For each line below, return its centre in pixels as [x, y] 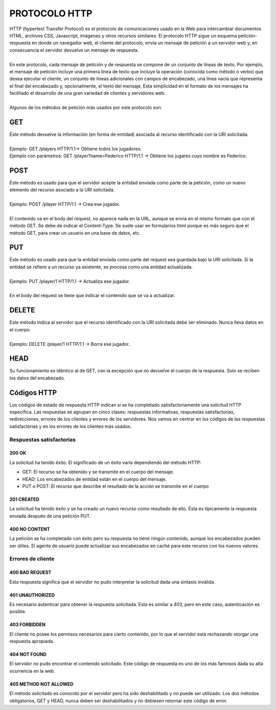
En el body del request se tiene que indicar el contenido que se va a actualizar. [93, 296]
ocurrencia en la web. [32, 671]
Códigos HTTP [33, 393]
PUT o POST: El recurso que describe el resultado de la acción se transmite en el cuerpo [116, 486]
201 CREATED [24, 499]
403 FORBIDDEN [28, 624]
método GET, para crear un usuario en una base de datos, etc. [75, 233]
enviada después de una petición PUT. [50, 516]
